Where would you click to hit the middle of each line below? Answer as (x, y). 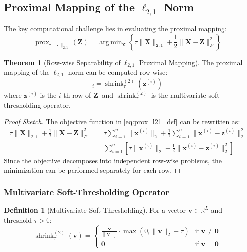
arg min (111, 42)
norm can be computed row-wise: (118, 72)
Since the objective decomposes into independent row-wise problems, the (113, 160)
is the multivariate (179, 95)
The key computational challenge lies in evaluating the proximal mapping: (115, 28)
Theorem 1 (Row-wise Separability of (62, 62)
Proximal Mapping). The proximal (191, 62)
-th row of (76, 95)
